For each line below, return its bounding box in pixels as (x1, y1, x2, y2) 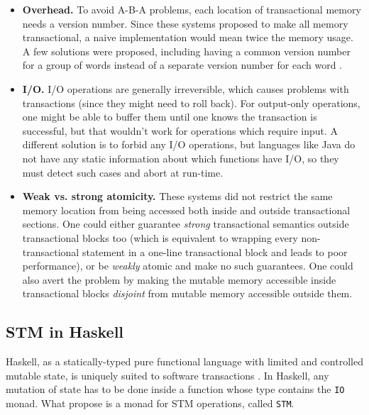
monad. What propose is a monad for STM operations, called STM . (6, 395, 294, 410)
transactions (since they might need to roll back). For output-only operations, (22, 95, 360, 110)
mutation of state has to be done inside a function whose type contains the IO (6, 382, 345, 397)
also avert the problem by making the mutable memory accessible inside (22, 272, 336, 287)
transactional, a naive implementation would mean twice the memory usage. (22, 30, 353, 45)
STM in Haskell (6, 321, 124, 343)
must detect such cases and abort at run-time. (22, 165, 224, 179)
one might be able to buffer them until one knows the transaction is (22, 109, 317, 124)
